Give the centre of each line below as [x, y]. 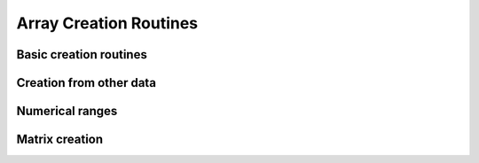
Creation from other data [86, 83]
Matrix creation [60, 140]
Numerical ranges [67, 111]
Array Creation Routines [107, 23]
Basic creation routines [82, 54]
